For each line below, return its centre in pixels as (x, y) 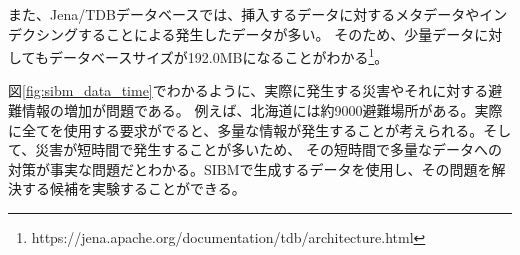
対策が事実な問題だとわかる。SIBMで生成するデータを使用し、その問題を (250, 168)
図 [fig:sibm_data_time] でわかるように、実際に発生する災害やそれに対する (248, 90)
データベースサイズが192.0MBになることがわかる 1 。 (218, 55)
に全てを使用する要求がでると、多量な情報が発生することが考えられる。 (246, 129)
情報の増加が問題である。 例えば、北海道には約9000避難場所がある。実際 (262, 110)
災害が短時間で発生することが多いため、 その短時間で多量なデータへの (268, 149)
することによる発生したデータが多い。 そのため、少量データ (276, 33)
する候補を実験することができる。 (133, 188)
